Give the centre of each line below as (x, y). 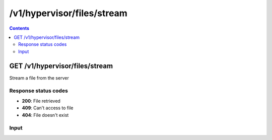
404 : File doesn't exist (45, 115)
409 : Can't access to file (48, 108)
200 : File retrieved (41, 101)
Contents (19, 28)
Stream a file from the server (39, 78)
